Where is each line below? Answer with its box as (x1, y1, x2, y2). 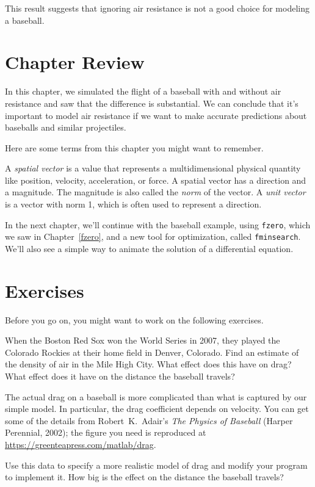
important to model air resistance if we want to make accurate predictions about (5, 109, 307, 121)
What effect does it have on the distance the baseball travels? (5, 370, 235, 383)
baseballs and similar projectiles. (5, 121, 126, 134)
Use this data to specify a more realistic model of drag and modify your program (5, 458, 308, 471)
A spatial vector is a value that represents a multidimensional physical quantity (5, 162, 301, 175)
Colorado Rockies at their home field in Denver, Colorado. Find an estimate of (5, 345, 299, 358)
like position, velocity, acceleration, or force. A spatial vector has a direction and (5, 173, 306, 186)
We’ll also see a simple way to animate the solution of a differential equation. (5, 242, 294, 254)
